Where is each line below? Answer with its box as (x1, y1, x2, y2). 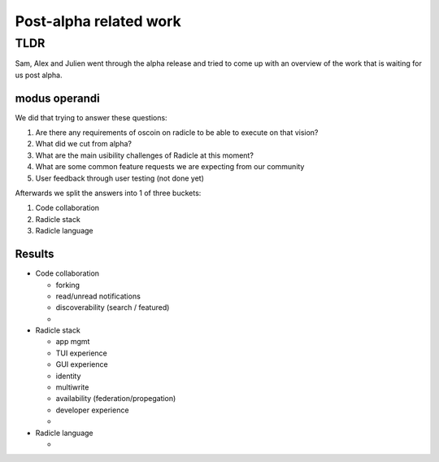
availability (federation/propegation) (55, 394, 176, 403)
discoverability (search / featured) (55, 303, 170, 312)
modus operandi (15, 91, 101, 105)
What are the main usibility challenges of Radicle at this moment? (35, 150, 254, 160)
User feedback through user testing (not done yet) (35, 173, 205, 183)
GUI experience (55, 360, 109, 369)
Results (15, 247, 54, 261)
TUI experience (55, 348, 107, 358)
